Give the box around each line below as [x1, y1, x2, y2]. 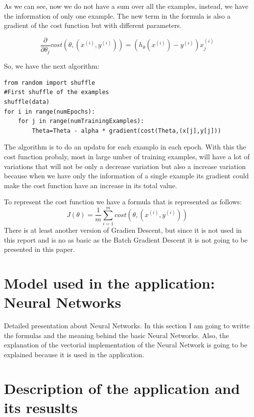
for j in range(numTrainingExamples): [18, 118, 144, 125]
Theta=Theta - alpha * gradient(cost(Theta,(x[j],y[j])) [32, 127, 221, 134]
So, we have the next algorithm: [4, 61, 99, 71]
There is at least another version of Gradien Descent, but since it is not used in [4, 225, 242, 235]
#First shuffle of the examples [4, 89, 109, 96]
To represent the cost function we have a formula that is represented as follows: [4, 196, 242, 207]
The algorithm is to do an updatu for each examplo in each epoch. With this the [4, 142, 246, 152]
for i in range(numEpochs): [4, 108, 95, 115]
